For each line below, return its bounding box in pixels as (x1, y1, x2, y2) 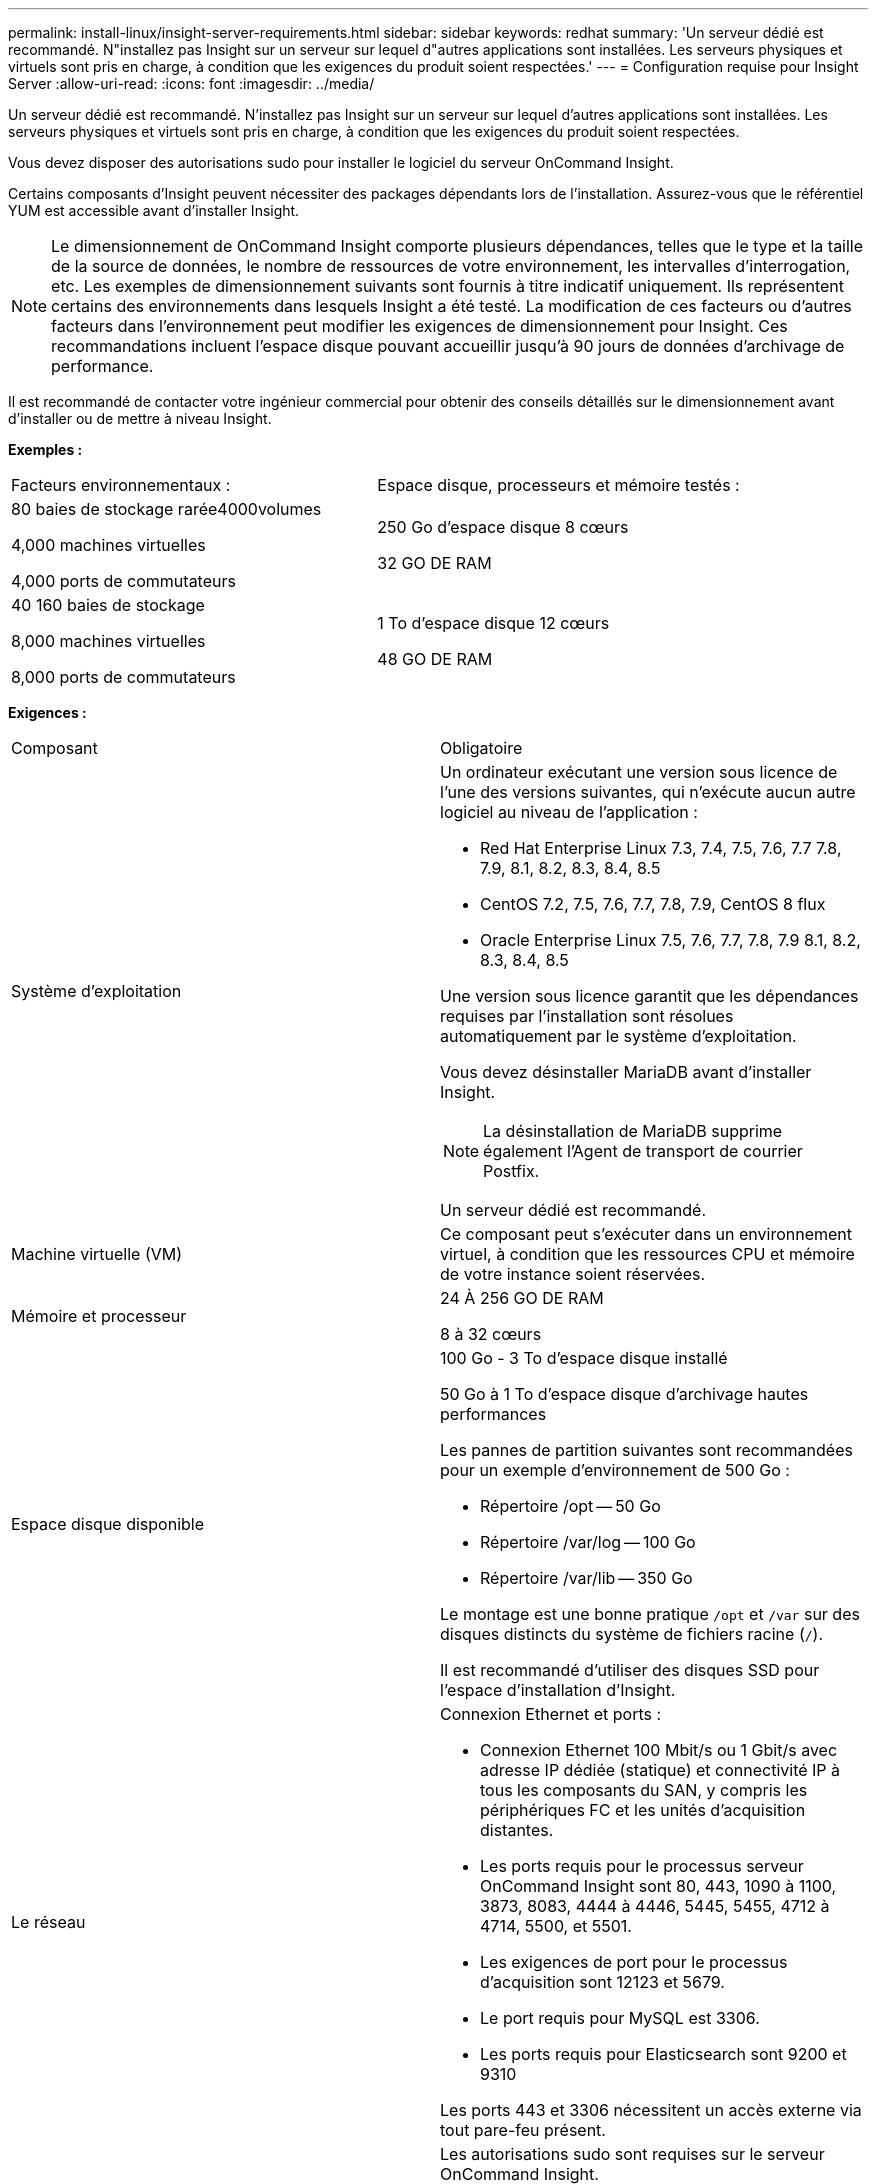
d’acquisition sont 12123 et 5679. (480, 1972, 725, 1992)
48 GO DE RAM (377, 649, 493, 669)
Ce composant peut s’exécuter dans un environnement (440, 1224, 853, 1244)
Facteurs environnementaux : (11, 475, 231, 495)
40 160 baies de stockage (11, 595, 205, 615)
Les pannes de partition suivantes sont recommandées (440, 1440, 853, 1460)
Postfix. (483, 1161, 540, 1181)
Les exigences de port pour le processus (480, 1952, 788, 1972)
